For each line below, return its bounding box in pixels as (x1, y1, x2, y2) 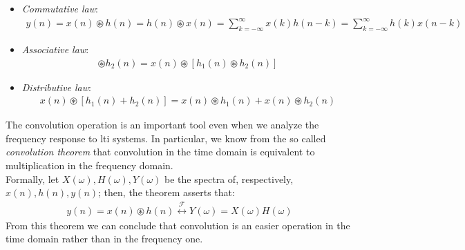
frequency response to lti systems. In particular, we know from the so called (6, 131, 326, 145)
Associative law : (21, 41, 89, 56)
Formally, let (6, 171, 59, 186)
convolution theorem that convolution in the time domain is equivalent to (6, 144, 315, 159)
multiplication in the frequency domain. (6, 157, 173, 172)
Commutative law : (21, 1, 98, 15)
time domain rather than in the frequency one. (6, 231, 203, 246)
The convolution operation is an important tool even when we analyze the (6, 117, 319, 132)
